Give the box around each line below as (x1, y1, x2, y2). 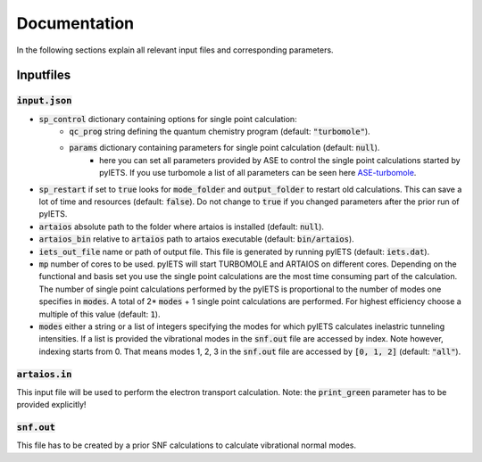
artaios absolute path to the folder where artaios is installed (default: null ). (38, 221, 325, 232)
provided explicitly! (16, 400, 87, 410)
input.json (16, 95, 72, 107)
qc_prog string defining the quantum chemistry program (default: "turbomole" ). (69, 126, 370, 137)
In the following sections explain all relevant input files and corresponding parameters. (16, 45, 334, 55)
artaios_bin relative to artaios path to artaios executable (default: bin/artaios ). (38, 234, 354, 244)
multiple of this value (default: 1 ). (38, 309, 161, 319)
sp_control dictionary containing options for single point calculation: (38, 113, 298, 124)
